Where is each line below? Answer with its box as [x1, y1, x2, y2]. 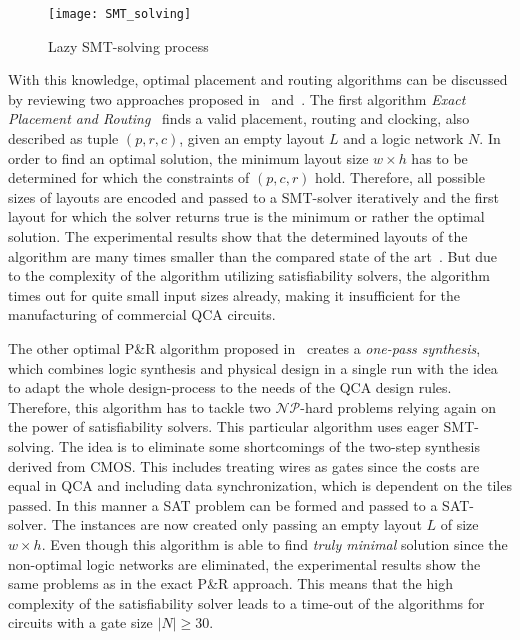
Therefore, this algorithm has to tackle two [8, 396, 271, 417]
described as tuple [8, 128, 119, 149]
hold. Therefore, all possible [315, 167, 485, 188]
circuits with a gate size [8, 612, 153, 633]
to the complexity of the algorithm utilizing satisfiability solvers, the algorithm [8, 265, 490, 286]
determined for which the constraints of [8, 167, 250, 188]
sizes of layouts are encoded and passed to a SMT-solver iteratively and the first [8, 186, 500, 207]
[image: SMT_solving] [48, 7, 192, 21]
